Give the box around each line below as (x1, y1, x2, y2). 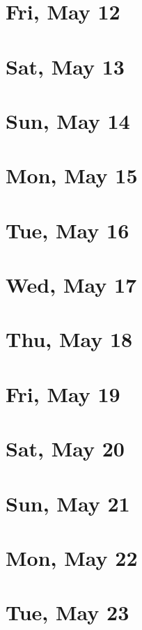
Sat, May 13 (6, 52, 125, 80)
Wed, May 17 (6, 270, 137, 299)
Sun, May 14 (6, 106, 130, 135)
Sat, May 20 (6, 434, 125, 463)
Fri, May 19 (6, 379, 120, 408)
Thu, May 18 (6, 325, 133, 353)
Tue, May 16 (6, 215, 129, 244)
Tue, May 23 (6, 598, 129, 627)
